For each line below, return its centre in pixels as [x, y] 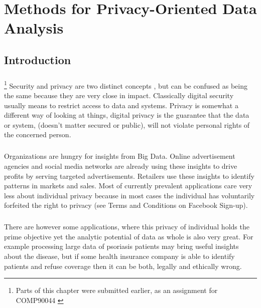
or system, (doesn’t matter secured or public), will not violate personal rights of [127, 124]
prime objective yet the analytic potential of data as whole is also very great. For [129, 236]
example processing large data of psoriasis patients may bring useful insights [121, 246]
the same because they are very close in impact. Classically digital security [119, 95]
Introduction [38, 59]
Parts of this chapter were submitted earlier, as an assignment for [117, 290]
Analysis [34, 28]
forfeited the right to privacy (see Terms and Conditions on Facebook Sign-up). [126, 205]
